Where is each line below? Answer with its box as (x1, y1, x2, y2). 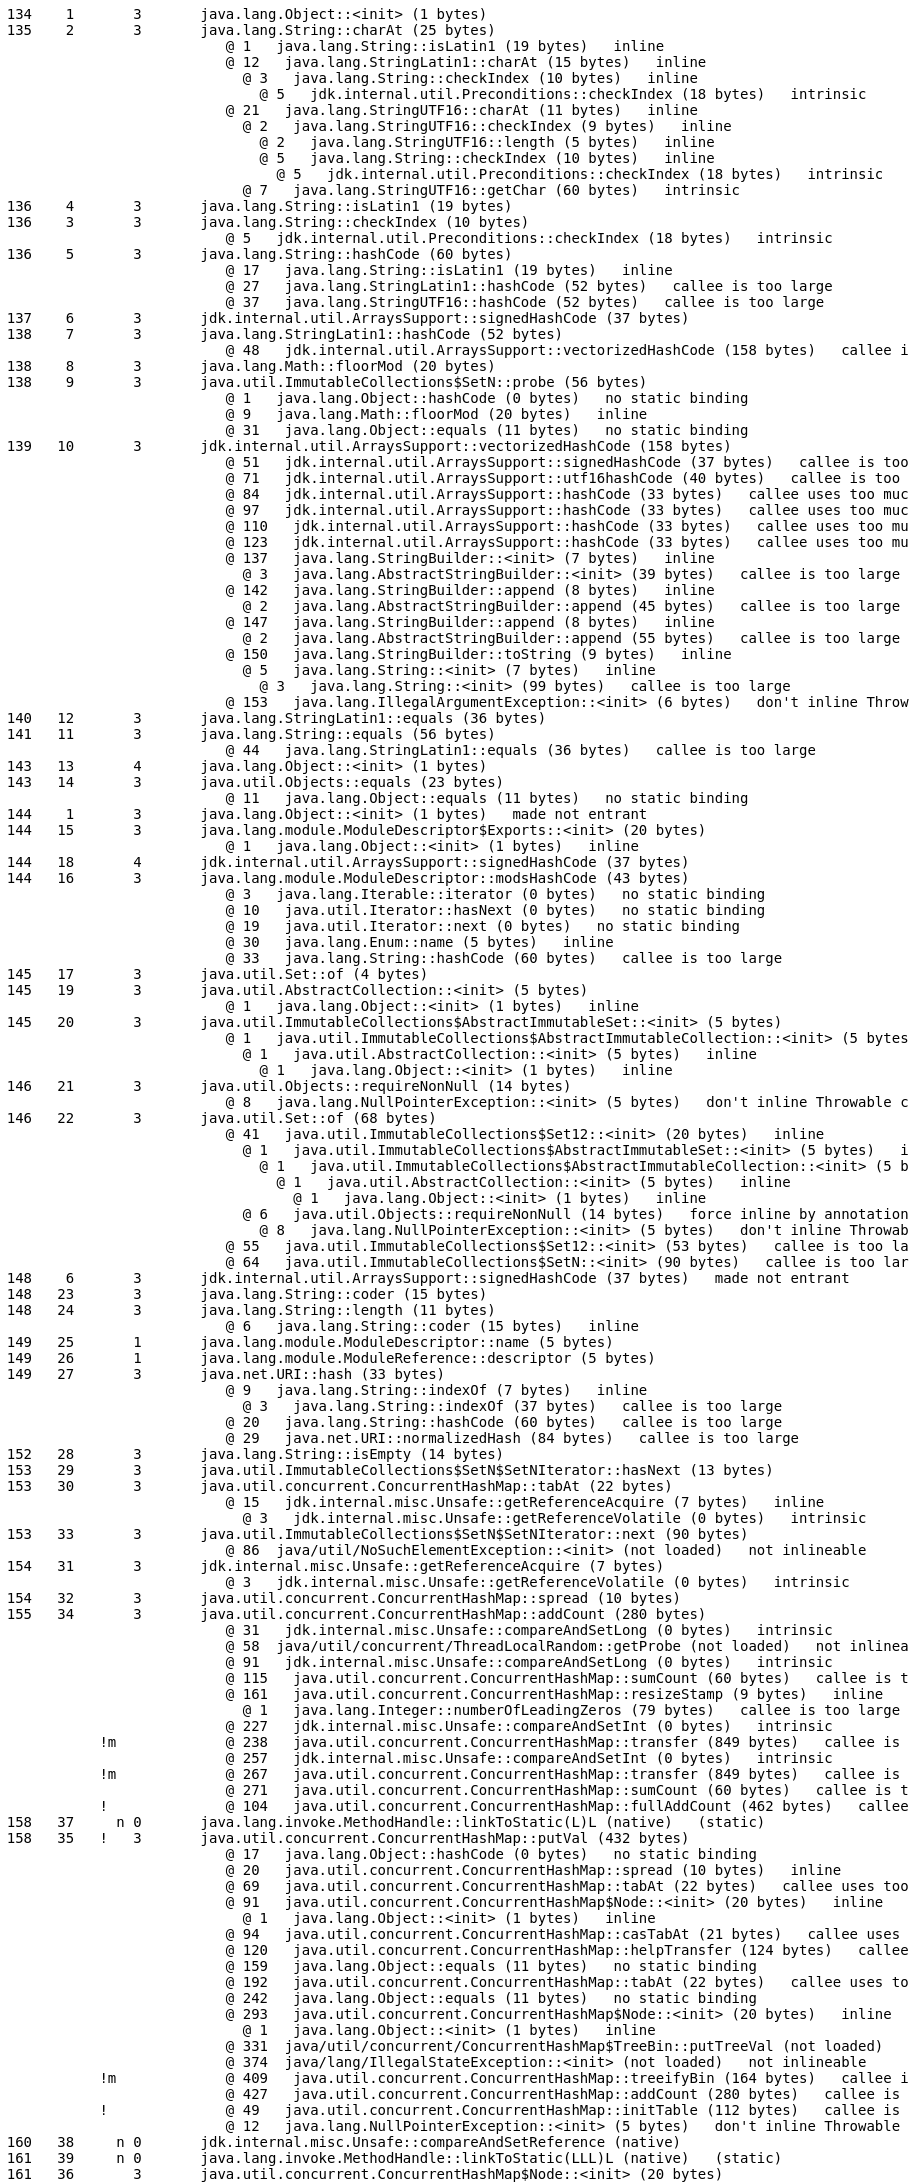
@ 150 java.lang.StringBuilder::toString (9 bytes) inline (225, 646, 732, 662)
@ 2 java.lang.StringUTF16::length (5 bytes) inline (259, 134, 715, 150)
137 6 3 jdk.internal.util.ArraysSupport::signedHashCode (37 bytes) (6, 310, 690, 326)
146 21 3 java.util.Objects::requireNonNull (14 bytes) (6, 1078, 572, 1094)
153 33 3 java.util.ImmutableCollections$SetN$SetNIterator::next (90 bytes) (6, 1526, 749, 1542)
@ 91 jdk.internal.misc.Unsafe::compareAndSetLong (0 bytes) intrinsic (225, 1654, 833, 1670)
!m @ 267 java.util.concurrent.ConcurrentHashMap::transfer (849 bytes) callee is (99, 1766, 901, 1782)
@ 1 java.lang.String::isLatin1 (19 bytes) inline (225, 38, 665, 54)
